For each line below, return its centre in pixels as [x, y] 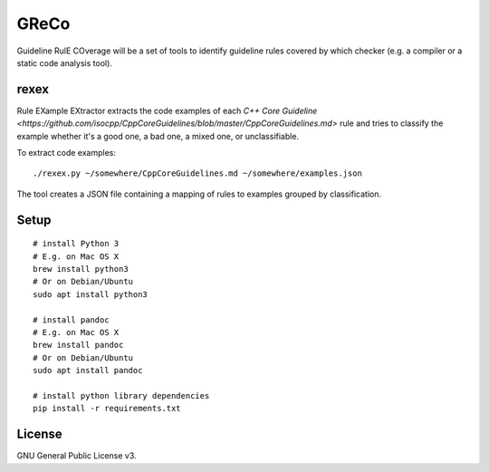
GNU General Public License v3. [77, 456]
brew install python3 [81, 269]
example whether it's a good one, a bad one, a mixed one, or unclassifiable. [158, 136]
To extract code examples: [67, 153]
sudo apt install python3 [91, 294]
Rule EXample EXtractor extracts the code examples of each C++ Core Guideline [167, 111]
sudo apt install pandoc [88, 371]
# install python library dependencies [121, 395]
